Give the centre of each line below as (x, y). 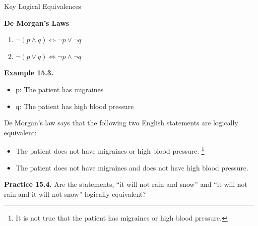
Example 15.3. (29, 73)
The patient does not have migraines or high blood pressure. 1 (110, 150)
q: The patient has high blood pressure (75, 106)
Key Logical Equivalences (43, 6)
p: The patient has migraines (60, 89)
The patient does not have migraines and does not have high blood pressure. (132, 167)
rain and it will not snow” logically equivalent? (75, 194)
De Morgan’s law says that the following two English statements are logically (121, 123)
